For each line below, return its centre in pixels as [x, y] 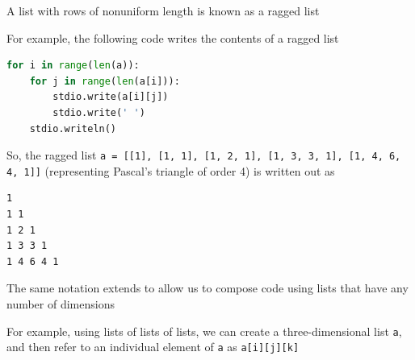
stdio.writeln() [73, 128]
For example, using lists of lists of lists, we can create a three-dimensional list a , [204, 331]
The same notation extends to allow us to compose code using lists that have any [207, 288]
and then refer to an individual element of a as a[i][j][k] [153, 347]
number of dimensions [61, 304]
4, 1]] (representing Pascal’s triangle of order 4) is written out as [171, 170]
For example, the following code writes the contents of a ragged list [173, 37]
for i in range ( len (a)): [73, 66]
